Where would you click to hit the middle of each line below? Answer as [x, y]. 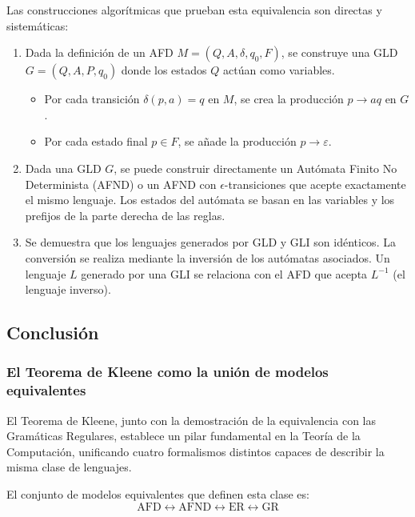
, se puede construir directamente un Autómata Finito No [255, 168]
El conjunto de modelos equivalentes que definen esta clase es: [158, 494]
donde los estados [164, 70]
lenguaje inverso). [68, 289]
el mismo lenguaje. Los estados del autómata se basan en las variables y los [210, 200]
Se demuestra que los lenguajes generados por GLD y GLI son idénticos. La [210, 242]
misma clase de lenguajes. [69, 467]
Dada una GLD [63, 168]
